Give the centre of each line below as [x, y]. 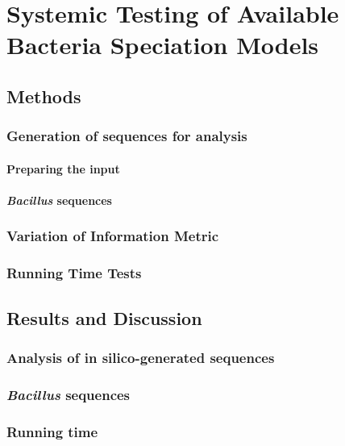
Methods [44, 96]
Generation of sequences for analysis [127, 136]
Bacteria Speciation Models [163, 45]
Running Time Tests [74, 273]
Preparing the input [63, 168]
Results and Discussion [104, 317]
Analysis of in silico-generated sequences [141, 357]
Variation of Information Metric [113, 236]
